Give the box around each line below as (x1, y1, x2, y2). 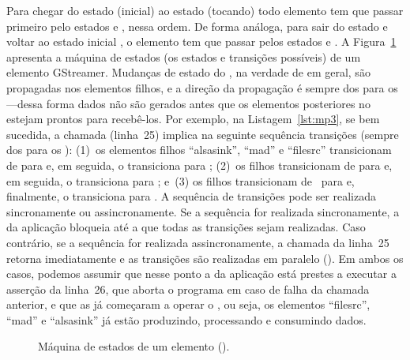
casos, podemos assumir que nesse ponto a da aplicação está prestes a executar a (6, 265, 397, 282)
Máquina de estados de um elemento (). (38, 338, 230, 354)
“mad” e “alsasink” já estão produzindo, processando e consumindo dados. (6, 311, 367, 328)
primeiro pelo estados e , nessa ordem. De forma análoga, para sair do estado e (6, 17, 388, 34)
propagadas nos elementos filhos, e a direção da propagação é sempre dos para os (6, 79, 398, 96)
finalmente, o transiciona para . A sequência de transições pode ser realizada (6, 188, 377, 204)
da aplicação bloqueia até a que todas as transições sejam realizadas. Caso (6, 219, 366, 235)
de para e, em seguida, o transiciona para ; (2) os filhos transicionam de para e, (6, 156, 393, 173)
